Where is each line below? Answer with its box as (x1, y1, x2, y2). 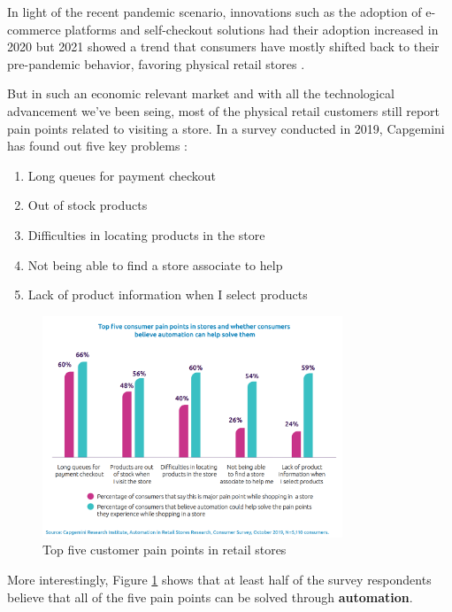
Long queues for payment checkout (27, 166, 217, 184)
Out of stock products (27, 196, 148, 214)
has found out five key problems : (7, 136, 188, 155)
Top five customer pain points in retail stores (42, 540, 287, 559)
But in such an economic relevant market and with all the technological (7, 84, 395, 103)
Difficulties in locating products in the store (27, 225, 265, 244)
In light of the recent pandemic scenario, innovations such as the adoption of (7, 3, 422, 20)
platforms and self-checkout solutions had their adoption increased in (65, 19, 439, 38)
